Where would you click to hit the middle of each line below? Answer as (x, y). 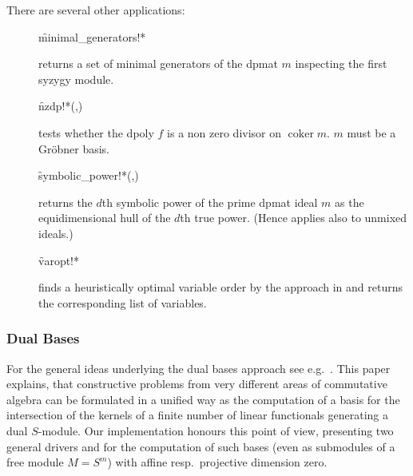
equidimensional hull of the (105, 218)
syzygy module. (76, 79)
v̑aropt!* (59, 260)
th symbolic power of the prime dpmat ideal (210, 202)
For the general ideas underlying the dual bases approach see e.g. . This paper (199, 368)
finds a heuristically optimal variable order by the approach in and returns (220, 287)
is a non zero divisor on (224, 132)
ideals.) (56, 233)
